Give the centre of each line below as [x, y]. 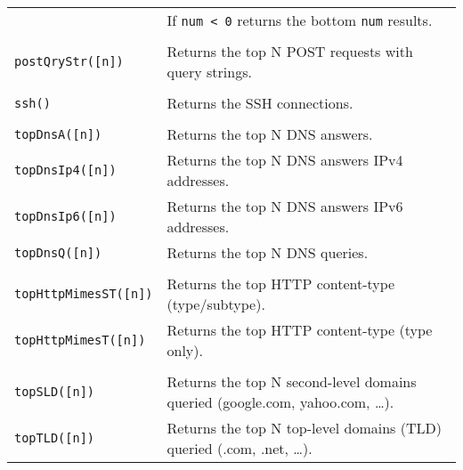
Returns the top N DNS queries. [268, 252]
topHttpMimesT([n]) [80, 340]
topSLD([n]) [55, 392]
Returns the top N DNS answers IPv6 [285, 206]
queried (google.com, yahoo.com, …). [280, 402]
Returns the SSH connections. [260, 103]
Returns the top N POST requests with [290, 51]
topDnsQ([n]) [58, 252]
